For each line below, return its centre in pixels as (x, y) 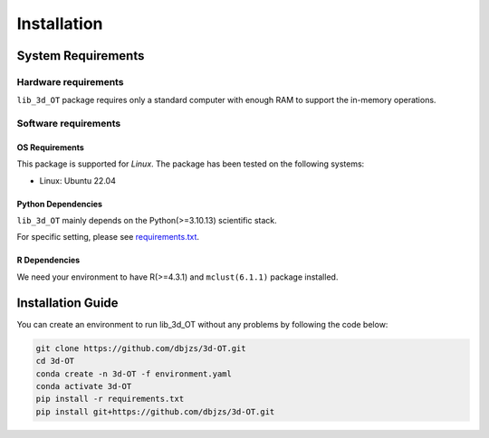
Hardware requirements (70, 81)
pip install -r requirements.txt (110, 399)
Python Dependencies (60, 204)
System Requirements (81, 56)
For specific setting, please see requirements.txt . (108, 237)
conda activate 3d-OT (84, 386)
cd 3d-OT (55, 361)
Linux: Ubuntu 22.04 (78, 180)
